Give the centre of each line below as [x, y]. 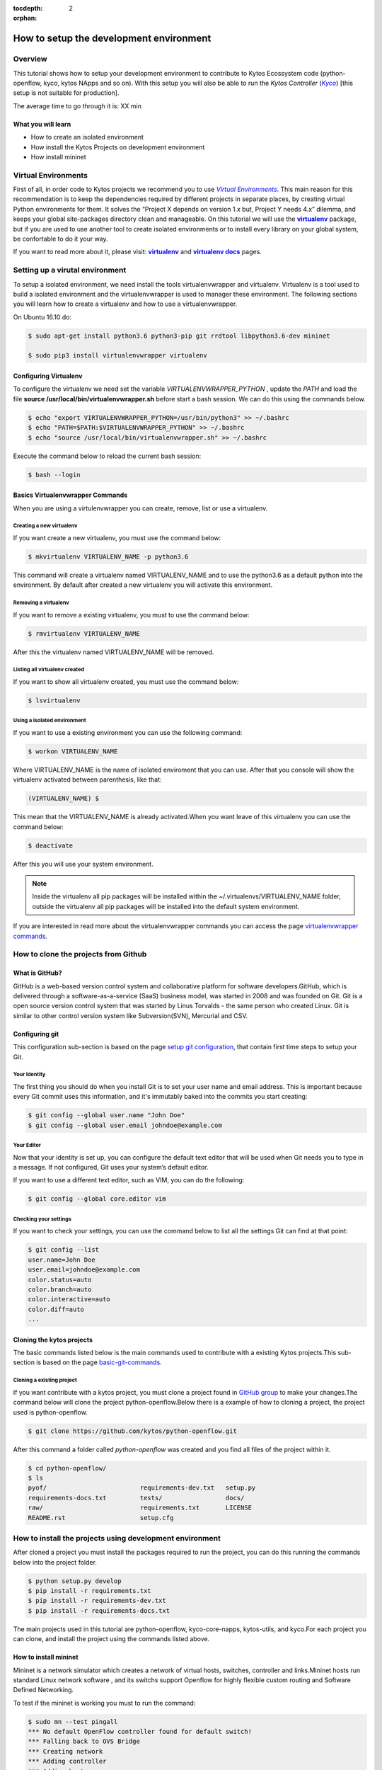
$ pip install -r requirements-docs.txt [99, 1610]
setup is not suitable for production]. [66, 93]
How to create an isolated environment [87, 137]
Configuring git [36, 1034]
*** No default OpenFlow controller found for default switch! [140, 1732]
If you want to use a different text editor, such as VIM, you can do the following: [129, 1180]
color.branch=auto [60, 1289]
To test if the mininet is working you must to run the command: [104, 1703]
